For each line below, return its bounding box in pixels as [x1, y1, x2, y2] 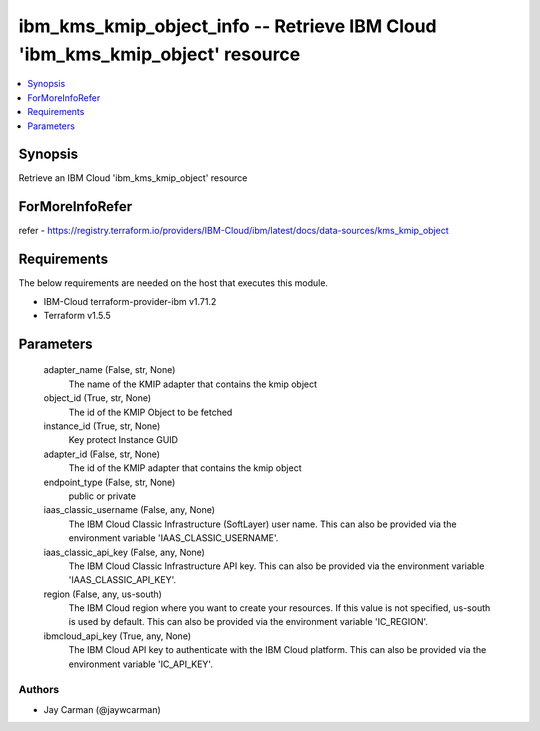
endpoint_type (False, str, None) [43, 476, 176, 488]
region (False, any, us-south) [43, 588, 162, 600]
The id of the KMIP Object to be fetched [68, 406, 233, 418]
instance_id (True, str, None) [43, 420, 161, 432]
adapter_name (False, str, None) [43, 364, 176, 376]
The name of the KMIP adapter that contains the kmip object [68, 378, 318, 390]
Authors [18, 683, 60, 697]
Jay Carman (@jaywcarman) [43, 703, 162, 715]
